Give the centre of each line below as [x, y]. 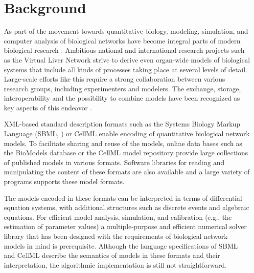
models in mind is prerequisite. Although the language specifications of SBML [121, 245]
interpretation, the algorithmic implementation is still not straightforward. [115, 264]
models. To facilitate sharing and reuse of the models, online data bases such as [123, 143]
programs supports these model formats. [64, 181]
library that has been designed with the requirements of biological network [116, 236]
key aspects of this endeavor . [48, 107]
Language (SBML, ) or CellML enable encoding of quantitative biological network [127, 134]
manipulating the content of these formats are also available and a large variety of [127, 172]
